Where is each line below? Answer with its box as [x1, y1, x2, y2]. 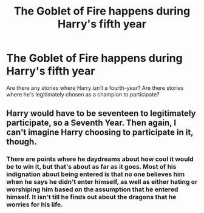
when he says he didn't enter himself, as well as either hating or [6, 178, 198, 186]
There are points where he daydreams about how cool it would [6, 155, 194, 163]
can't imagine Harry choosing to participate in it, [6, 127, 194, 138]
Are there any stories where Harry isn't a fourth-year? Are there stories [6, 84, 184, 92]
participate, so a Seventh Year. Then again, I [6, 118, 177, 128]
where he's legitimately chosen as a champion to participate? [6, 90, 160, 98]
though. [6, 137, 38, 147]
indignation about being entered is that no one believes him [6, 170, 185, 178]
